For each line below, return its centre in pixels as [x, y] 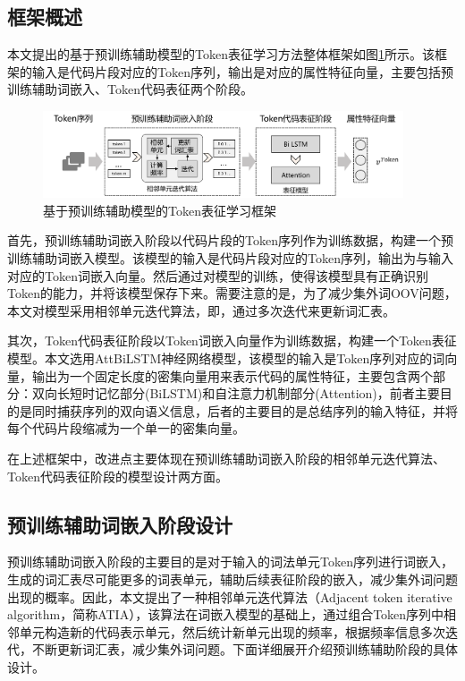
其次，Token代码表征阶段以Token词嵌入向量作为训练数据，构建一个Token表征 [232, 340]
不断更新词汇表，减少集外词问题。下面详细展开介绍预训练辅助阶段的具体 [245, 649]
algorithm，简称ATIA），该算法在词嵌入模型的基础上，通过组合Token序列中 [226, 614]
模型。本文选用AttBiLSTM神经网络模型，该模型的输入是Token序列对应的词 [226, 358]
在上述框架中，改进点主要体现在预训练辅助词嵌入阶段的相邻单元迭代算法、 [226, 458]
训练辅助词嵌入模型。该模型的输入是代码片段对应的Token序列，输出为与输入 [230, 258]
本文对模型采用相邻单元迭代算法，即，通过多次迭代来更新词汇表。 [201, 310]
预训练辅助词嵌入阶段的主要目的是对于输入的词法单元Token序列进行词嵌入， [230, 562]
